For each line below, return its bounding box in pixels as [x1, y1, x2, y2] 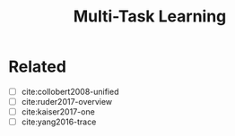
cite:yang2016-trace [21, 116, 97, 127]
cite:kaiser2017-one [21, 106, 95, 117]
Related [8, 56, 66, 77]
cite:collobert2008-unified [21, 86, 119, 97]
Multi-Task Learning [73, 6, 227, 27]
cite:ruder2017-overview [21, 97, 113, 106]
